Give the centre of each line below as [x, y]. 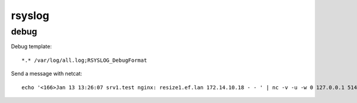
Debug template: [31, 46]
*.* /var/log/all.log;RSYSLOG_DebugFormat [84, 60]
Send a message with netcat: [47, 74]
